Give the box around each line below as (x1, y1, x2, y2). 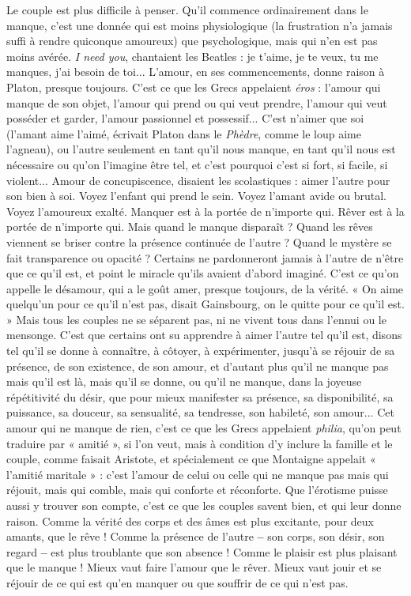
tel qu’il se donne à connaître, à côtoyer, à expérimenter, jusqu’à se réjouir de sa (6, 342, 395, 359)
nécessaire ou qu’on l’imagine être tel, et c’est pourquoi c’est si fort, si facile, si (6, 156, 388, 172)
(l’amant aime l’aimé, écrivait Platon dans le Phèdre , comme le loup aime (6, 125, 361, 141)
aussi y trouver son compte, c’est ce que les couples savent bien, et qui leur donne (6, 497, 402, 513)
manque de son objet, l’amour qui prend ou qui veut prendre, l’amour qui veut (6, 94, 387, 111)
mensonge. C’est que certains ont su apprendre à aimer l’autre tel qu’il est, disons (6, 326, 402, 343)
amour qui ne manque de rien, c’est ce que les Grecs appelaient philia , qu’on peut (6, 420, 402, 436)
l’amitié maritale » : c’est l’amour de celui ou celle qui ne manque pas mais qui (6, 466, 389, 482)
